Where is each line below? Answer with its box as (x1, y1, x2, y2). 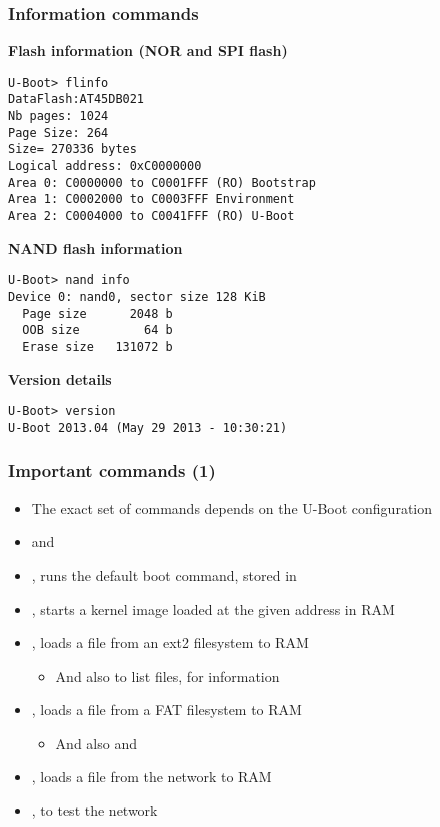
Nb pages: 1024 (8, 109, 109, 124)
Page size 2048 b (22, 306, 173, 321)
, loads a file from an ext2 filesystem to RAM (31, 632, 309, 653)
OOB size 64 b (22, 323, 173, 338)
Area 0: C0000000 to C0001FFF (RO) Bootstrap (8, 175, 316, 190)
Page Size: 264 (8, 125, 109, 140)
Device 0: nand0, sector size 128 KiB (8, 289, 266, 304)
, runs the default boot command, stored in (31, 564, 297, 585)
